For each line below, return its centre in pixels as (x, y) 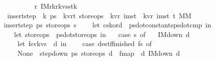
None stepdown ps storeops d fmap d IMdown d (99, 53)
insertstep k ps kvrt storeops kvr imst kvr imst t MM (99, 15)
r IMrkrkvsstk (56, 6)
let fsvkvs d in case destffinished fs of (84, 43)
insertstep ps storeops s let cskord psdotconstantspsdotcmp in (108, 25)
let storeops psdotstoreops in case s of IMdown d (102, 34)
